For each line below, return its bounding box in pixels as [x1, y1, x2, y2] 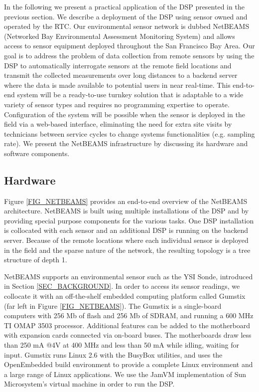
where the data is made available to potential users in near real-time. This [4, 79, 231, 90]
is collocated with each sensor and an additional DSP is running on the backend [4, 225, 249, 235]
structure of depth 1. [4, 254, 67, 265]
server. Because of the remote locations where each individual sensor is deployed [4, 235, 249, 245]
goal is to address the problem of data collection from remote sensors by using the [4, 50, 255, 60]
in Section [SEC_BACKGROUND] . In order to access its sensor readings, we [4, 281, 240, 291]
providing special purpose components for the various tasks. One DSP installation [4, 215, 254, 225]
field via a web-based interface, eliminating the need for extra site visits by [4, 119, 232, 129]
